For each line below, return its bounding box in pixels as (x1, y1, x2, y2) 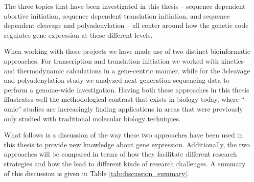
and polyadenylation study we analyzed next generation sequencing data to (4, 75, 230, 85)
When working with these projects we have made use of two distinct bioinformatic (4, 46, 251, 56)
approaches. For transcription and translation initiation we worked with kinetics (4, 55, 244, 66)
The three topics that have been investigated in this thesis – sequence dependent (4, 1, 246, 11)
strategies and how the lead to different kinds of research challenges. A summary (4, 158, 246, 168)
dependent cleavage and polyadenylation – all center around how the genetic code (4, 20, 249, 30)
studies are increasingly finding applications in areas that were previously (23, 103, 243, 114)
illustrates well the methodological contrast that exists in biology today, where (4, 94, 239, 104)
